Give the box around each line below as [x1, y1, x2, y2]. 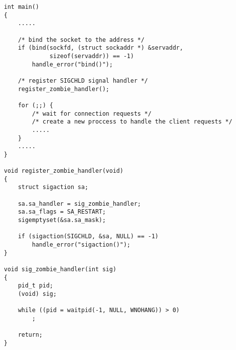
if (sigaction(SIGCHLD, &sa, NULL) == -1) [18, 233, 158, 240]
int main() [4, 3, 39, 10]
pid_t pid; [18, 282, 53, 289]
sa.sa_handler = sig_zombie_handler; [18, 200, 141, 207]
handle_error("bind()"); [32, 61, 113, 68]
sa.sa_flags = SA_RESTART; [18, 208, 106, 216]
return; [18, 331, 43, 339]
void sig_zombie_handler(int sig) [4, 266, 117, 273]
